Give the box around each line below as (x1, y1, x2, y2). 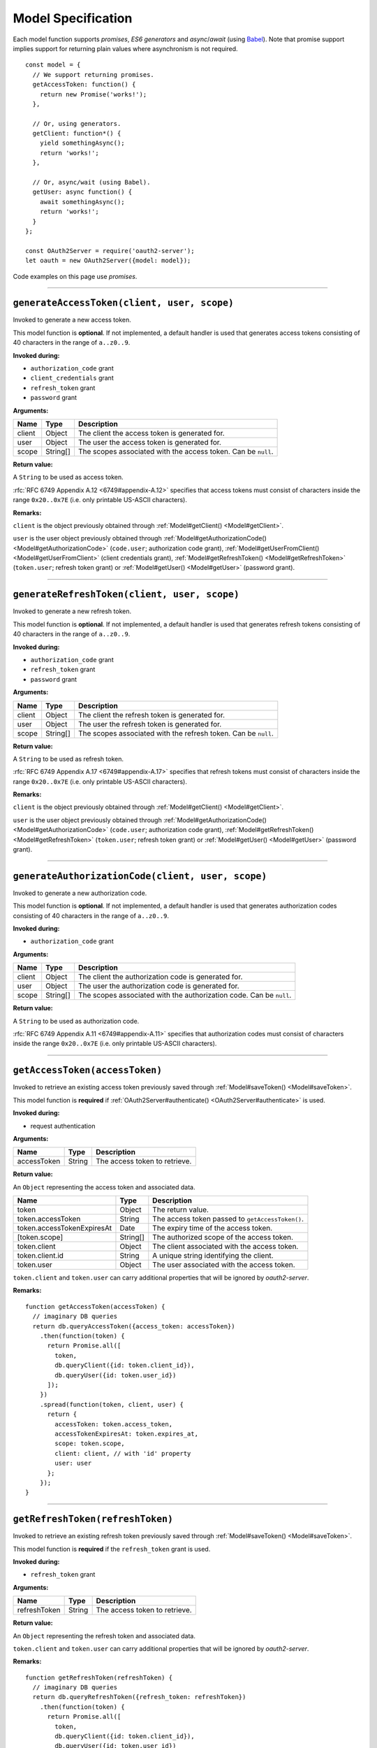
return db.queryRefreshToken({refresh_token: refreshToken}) (32, 1693, 246, 1701)
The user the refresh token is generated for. (77, 719, 222, 729)
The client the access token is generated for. (77, 428, 225, 438)
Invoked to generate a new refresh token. (13, 607, 132, 615)
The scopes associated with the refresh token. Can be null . (77, 728, 274, 738)
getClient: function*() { (32, 129, 121, 138)
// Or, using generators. (32, 120, 121, 127)
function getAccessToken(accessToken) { (25, 1303, 165, 1310)
